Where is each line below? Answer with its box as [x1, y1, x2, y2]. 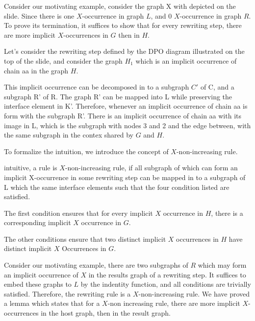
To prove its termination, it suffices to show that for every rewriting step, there [4, 20, 242, 30]
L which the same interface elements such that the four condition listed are [4, 182, 229, 192]
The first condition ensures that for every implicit [4, 207, 153, 218]
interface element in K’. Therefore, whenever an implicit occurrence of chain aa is [4, 101, 248, 111]
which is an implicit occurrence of [135, 55, 237, 66]
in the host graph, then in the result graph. [41, 308, 171, 318]
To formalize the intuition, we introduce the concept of [4, 146, 169, 156]
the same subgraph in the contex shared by [4, 130, 133, 140]
